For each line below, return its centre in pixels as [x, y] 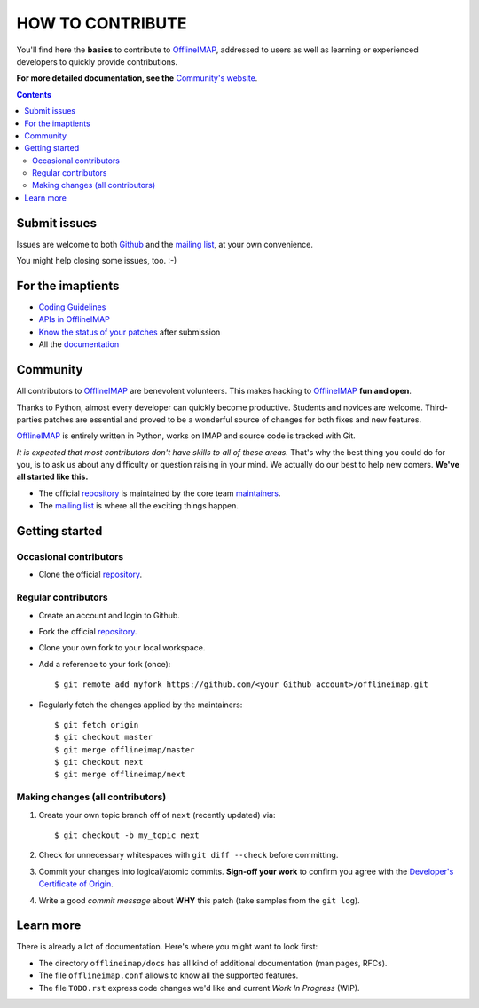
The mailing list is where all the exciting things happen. [139, 506]
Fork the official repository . [88, 631]
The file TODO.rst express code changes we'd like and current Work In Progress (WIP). [199, 988]
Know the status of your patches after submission [130, 332]
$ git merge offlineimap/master [125, 749]
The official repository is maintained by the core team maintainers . [160, 493]
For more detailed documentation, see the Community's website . [137, 78]
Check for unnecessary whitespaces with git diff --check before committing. [188, 855]
